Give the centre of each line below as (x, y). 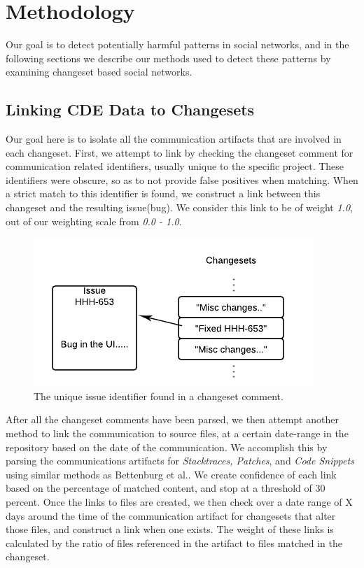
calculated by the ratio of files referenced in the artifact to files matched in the (174, 542)
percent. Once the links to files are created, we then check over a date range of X (179, 502)
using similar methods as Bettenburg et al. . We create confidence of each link (171, 474)
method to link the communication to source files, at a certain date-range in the (177, 433)
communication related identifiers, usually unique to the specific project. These (175, 166)
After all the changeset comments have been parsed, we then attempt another (172, 419)
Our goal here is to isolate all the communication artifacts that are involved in (174, 139)
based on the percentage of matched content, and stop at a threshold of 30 (166, 488)
